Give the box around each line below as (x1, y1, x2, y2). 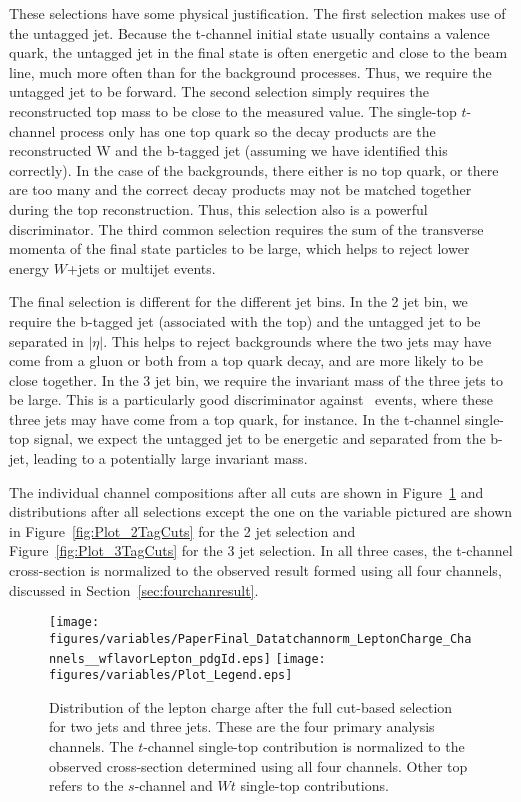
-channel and (134, 775, 213, 796)
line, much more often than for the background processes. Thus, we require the (9, 61, 492, 82)
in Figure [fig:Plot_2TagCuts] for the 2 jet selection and (9, 520, 356, 541)
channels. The (49, 736, 134, 757)
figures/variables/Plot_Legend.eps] (49, 668, 293, 683)
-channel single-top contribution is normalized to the (143, 736, 465, 757)
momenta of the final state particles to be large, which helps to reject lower (9, 238, 470, 259)
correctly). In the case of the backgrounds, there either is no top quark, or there (9, 159, 499, 180)
